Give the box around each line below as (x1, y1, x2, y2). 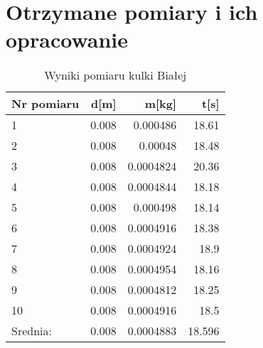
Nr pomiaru (11, 95, 80, 112)
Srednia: (11, 322, 52, 339)
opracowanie (6, 25, 129, 54)
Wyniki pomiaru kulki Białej (44, 67, 187, 84)
